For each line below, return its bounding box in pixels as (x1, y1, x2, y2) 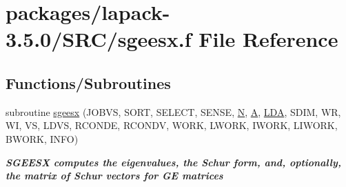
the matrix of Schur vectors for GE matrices (6, 168, 223, 183)
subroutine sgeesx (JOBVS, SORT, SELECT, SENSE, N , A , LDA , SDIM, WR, (6, 104, 341, 119)
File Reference (199, 25, 338, 53)
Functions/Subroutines (6, 72, 171, 93)
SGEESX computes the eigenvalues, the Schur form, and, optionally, (6, 155, 341, 169)
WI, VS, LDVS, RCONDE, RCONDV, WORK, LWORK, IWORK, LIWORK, (6, 118, 338, 132)
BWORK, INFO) (6, 131, 79, 146)
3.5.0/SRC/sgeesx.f (6, 25, 192, 53)
